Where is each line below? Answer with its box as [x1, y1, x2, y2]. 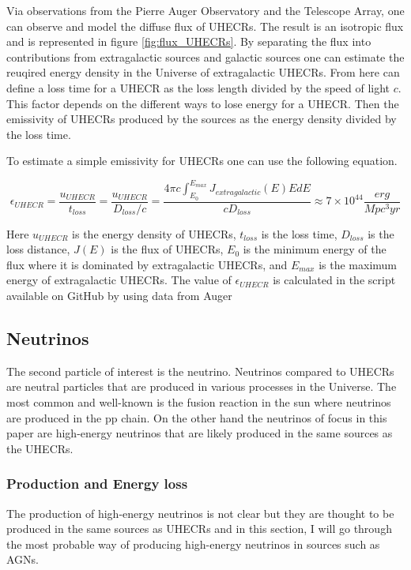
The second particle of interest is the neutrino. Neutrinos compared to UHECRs [6, 362, 394, 379]
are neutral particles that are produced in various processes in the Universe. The [6, 378, 397, 395]
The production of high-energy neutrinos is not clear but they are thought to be [6, 504, 394, 521]
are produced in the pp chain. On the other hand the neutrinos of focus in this [6, 409, 387, 426]
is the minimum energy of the [243, 241, 386, 257]
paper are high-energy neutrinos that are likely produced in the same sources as [6, 425, 393, 441]
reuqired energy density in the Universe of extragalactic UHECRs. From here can [6, 64, 400, 81]
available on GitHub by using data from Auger [6, 287, 232, 304]
